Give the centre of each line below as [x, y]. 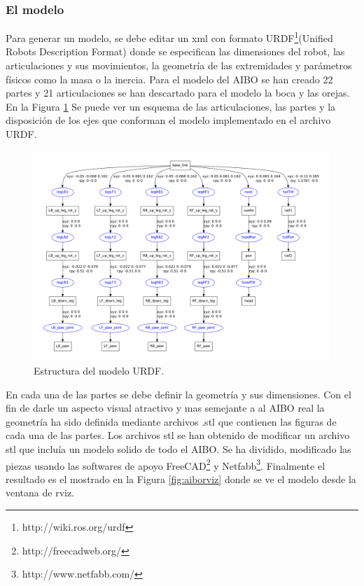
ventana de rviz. [40, 493]
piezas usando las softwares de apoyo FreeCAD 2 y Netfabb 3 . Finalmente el [166, 464]
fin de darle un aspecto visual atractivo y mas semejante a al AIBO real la [165, 408]
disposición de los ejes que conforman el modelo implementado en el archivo [168, 120]
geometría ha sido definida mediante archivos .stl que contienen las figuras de [171, 421]
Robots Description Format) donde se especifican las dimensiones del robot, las [175, 51]
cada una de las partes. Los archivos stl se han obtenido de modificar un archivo [178, 435]
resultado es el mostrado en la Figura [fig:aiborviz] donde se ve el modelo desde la [181, 479]
